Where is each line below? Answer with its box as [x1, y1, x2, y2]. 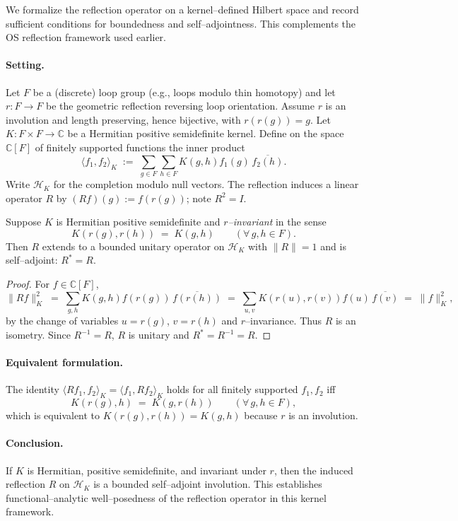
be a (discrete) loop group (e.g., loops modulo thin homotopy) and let [33, 84, 336, 99]
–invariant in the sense [228, 214, 327, 229]
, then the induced [274, 462, 353, 477]
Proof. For [6, 276, 50, 291]
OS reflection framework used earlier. [6, 30, 166, 45]
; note [186, 190, 211, 205]
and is [320, 238, 346, 253]
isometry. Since [6, 327, 71, 342]
